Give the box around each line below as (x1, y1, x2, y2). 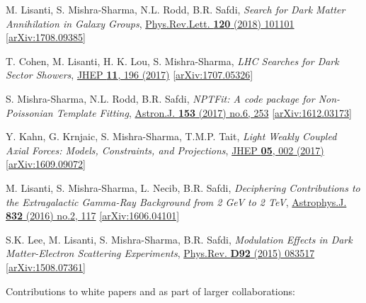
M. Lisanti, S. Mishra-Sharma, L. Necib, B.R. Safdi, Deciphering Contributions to (6, 180, 360, 195)
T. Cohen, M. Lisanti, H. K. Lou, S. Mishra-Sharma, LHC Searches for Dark (6, 53, 339, 68)
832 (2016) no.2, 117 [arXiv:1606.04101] (6, 208, 180, 223)
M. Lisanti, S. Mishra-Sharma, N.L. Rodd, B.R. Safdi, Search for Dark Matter (6, 2, 345, 16)
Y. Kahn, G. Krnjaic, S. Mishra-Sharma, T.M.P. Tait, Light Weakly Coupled (6, 129, 337, 144)
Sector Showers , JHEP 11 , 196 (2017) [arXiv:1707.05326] (6, 67, 253, 82)
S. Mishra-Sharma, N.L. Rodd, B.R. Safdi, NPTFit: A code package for (6, 91, 315, 105)
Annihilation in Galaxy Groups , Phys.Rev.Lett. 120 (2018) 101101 (6, 16, 294, 30)
